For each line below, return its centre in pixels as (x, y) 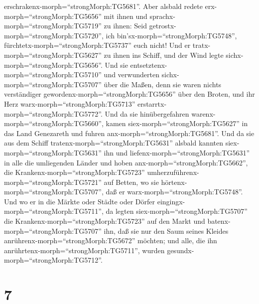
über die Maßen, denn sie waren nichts (163, 84)
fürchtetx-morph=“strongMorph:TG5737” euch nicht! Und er (97, 45)
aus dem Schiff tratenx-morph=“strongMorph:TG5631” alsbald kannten (114, 143)
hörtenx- (174, 182)
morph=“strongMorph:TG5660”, (54, 123)
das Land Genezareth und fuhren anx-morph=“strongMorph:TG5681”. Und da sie (129, 133)
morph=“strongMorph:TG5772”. (53, 113)
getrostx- (163, 26)
